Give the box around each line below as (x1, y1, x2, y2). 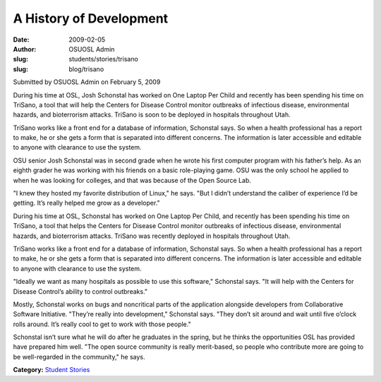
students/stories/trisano (68, 55, 139, 64)
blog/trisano (68, 64, 104, 73)
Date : (13, 35, 30, 44)
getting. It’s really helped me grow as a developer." (13, 198, 160, 208)
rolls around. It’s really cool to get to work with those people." (13, 320, 191, 328)
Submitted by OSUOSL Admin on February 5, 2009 (13, 78, 161, 86)
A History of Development (13, 11, 169, 26)
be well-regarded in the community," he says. (13, 352, 145, 361)
